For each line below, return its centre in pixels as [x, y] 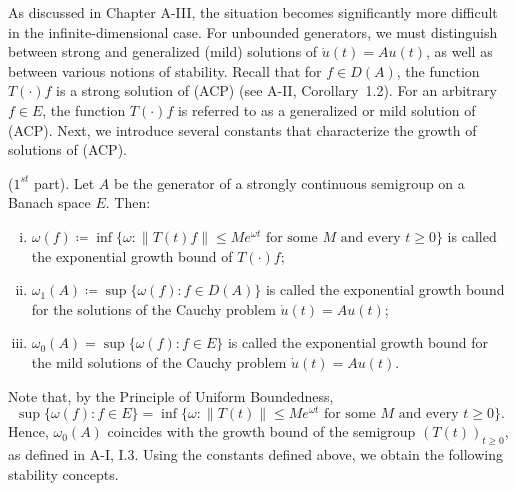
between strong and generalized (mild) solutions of [163, 51]
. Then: [128, 202]
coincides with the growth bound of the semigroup [261, 431]
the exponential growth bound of [132, 255]
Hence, [28, 431]
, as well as [459, 51]
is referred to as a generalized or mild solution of [326, 109]
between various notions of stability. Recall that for [165, 70]
